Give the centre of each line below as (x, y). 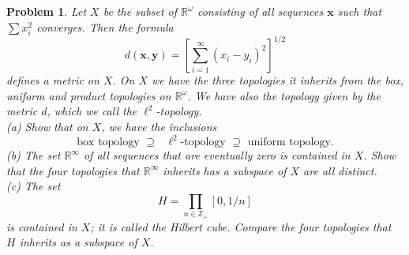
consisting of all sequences (260, 11)
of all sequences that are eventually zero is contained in (217, 155)
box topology (108, 142)
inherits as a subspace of (78, 242)
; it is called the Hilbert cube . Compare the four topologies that (241, 226)
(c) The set (34, 186)
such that (360, 11)
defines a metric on (53, 80)
